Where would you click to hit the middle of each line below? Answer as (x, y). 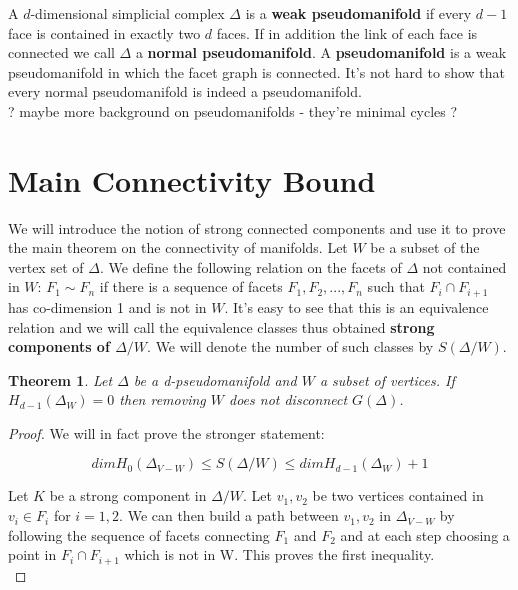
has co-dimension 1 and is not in (107, 306)
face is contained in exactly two (104, 32)
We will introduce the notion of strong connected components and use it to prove (257, 227)
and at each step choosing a (425, 534)
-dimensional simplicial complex (127, 13)
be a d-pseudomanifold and (215, 379)
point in (32, 554)
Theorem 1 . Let (60, 379)
